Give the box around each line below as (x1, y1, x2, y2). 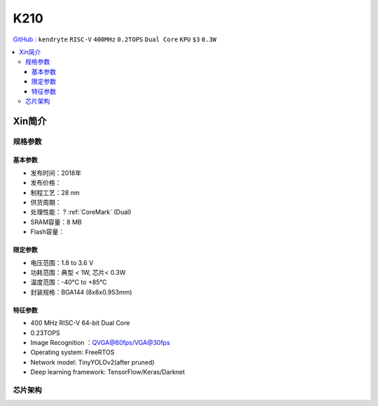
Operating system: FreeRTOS (30, 348, 115, 357)
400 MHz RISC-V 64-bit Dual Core (30, 319, 130, 327)
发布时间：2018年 (30, 168, 82, 177)
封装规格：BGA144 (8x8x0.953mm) (30, 287, 132, 296)
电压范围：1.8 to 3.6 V (30, 258, 94, 266)
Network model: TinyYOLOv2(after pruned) (30, 358, 155, 366)
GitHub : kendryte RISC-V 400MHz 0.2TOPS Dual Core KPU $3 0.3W (13, 35, 217, 43)
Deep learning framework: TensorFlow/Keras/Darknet (30, 368, 185, 377)
